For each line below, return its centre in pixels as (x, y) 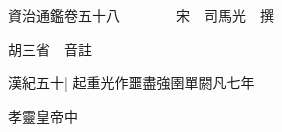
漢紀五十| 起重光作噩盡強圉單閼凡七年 (131, 82)
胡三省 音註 (50, 48)
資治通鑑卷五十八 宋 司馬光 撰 (141, 15)
